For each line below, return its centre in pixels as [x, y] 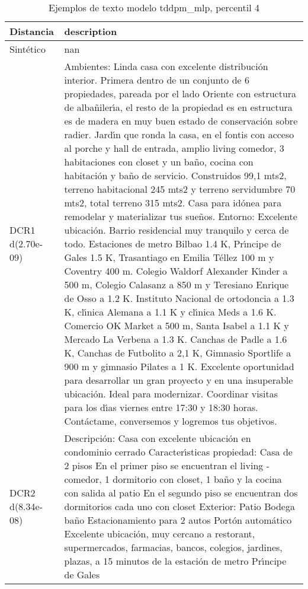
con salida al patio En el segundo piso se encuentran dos [181, 493]
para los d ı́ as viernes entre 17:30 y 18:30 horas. [161, 407]
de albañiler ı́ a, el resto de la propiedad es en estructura [178, 107]
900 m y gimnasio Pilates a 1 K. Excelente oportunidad [179, 366]
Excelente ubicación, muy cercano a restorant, [160, 534]
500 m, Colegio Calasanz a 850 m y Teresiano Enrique [177, 284]
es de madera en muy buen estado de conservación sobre [181, 121]
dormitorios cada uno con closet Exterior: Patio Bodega [179, 506]
